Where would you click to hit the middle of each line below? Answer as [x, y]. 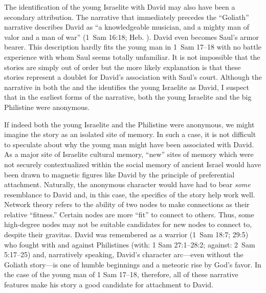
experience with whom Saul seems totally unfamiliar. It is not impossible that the [132, 57]
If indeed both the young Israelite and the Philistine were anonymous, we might [129, 124]
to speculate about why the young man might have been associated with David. [129, 144]
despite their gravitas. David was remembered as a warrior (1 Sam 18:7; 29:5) [126, 234]
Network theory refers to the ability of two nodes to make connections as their [127, 204]
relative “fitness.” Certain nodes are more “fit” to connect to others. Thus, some [129, 214]
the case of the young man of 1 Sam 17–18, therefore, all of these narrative [121, 274]
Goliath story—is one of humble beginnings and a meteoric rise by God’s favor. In [133, 264]
